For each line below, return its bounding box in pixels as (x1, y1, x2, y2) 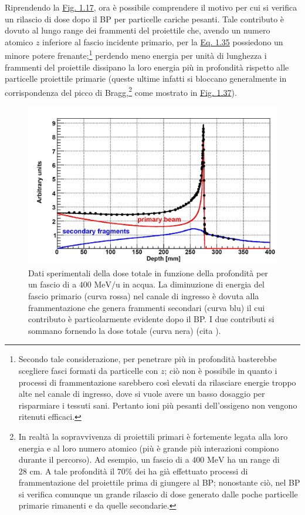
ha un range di (227, 453, 280, 466)
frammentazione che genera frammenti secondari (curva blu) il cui (28, 301, 265, 313)
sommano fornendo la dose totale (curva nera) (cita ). (28, 324, 221, 336)
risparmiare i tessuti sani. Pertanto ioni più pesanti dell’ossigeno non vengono (18, 399, 297, 411)
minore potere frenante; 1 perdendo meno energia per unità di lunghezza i (5, 48, 267, 62)
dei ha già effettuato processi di (135, 464, 248, 477)
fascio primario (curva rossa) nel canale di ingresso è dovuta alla (28, 289, 259, 302)
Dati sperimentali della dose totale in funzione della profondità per (28, 266, 268, 279)
